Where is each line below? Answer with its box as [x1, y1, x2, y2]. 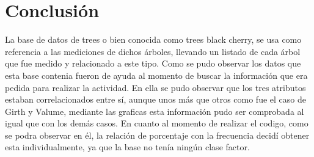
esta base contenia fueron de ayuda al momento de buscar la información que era [5, 68, 308, 81]
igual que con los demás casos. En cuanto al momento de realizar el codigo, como [5, 117, 309, 130]
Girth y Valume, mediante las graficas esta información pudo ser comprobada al [5, 104, 304, 117]
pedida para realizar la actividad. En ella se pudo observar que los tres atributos [5, 81, 306, 93]
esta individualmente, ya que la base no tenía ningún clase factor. [5, 141, 250, 153]
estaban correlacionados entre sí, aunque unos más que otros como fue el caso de [5, 93, 306, 106]
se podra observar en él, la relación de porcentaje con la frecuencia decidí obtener [5, 128, 310, 141]
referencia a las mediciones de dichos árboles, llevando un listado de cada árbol [5, 45, 301, 57]
